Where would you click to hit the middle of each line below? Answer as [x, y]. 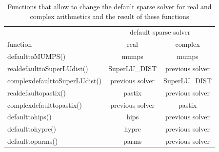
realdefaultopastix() [37, 92]
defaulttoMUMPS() [37, 56]
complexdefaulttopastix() [45, 104]
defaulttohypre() [32, 129]
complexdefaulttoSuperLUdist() [55, 80]
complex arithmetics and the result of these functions [109, 16]
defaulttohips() [30, 117]
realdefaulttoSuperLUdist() [48, 68]
